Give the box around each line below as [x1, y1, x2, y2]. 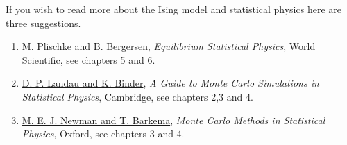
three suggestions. [6, 15, 81, 30]
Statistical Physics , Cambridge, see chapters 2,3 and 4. [22, 89, 253, 103]
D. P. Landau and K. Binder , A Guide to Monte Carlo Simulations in [22, 76, 319, 90]
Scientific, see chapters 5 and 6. [22, 52, 155, 67]
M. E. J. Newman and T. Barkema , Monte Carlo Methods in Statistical [22, 112, 325, 127]
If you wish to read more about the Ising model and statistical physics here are [6, 2, 341, 16]
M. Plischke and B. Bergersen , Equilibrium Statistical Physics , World [22, 39, 316, 53]
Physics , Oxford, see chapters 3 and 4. [22, 126, 185, 141]
